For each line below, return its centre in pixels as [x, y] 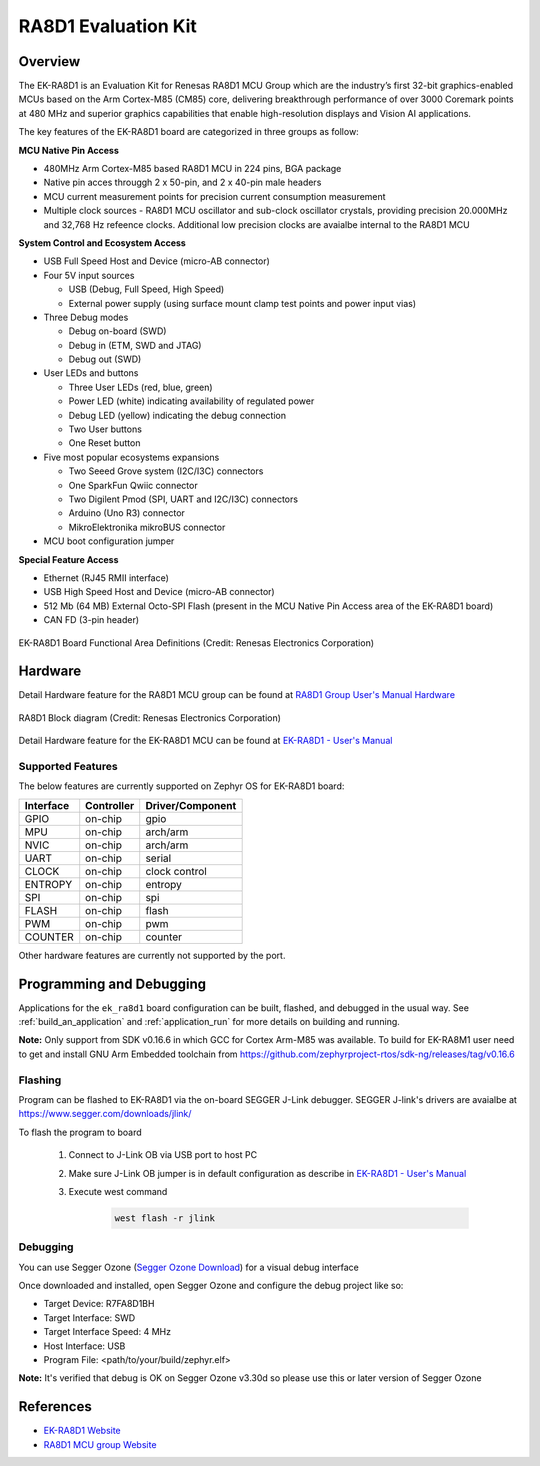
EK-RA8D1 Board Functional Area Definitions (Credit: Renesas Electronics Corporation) [196, 642]
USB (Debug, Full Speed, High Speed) [146, 289]
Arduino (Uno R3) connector [126, 513]
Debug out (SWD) [105, 359]
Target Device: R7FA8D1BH [99, 1304]
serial [158, 858]
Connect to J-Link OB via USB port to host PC [163, 1155]
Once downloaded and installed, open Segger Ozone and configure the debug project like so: [211, 1286]
